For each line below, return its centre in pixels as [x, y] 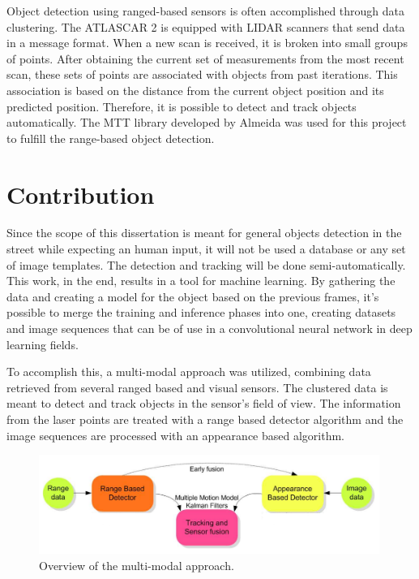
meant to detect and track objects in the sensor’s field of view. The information [204, 403]
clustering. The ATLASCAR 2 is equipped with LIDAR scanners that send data [206, 26]
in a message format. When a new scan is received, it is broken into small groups [207, 43]
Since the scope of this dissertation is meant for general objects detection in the [204, 233]
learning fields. [43, 344]
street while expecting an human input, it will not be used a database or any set [206, 249]
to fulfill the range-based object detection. [111, 138]
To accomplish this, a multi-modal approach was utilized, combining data [189, 372]
